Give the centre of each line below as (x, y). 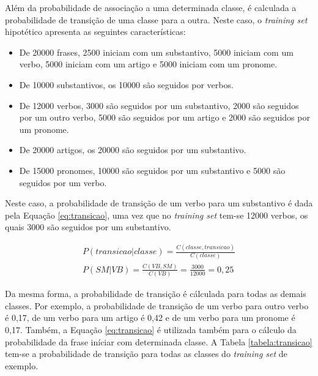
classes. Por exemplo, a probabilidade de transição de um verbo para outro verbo (157, 305)
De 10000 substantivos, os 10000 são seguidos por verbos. (126, 84)
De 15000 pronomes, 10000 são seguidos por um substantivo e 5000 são (152, 170)
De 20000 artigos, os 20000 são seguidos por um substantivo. (133, 150)
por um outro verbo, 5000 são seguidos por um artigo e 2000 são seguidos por (165, 117)
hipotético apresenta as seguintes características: (95, 32)
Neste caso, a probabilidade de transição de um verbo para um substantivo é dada (159, 203)
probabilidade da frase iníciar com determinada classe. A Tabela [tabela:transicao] (159, 341)
